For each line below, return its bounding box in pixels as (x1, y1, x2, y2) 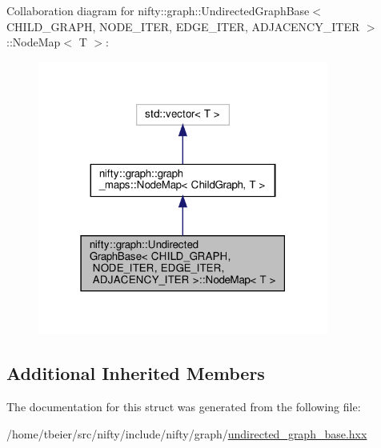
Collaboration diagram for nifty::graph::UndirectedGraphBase (6, 2, 310, 18)
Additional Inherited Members (6, 361, 265, 386)
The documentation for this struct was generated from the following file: (6, 398, 361, 415)
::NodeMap (6, 34, 61, 50)
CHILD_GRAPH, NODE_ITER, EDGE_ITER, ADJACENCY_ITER (6, 18, 360, 34)
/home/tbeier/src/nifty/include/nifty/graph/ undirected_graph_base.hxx (6, 425, 367, 442)
